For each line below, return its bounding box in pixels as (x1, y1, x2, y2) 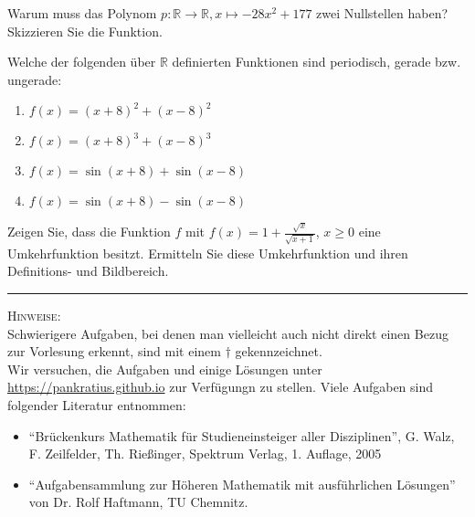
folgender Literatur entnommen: (7, 395, 186, 414)
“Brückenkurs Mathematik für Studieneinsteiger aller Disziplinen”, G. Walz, (28, 426, 455, 445)
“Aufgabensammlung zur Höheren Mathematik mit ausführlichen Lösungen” (28, 474, 456, 493)
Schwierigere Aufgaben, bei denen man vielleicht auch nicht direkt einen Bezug (7, 323, 449, 343)
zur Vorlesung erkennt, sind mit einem (7, 342, 221, 361)
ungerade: (7, 69, 62, 89)
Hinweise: (7, 305, 61, 324)
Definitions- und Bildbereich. (7, 261, 169, 280)
